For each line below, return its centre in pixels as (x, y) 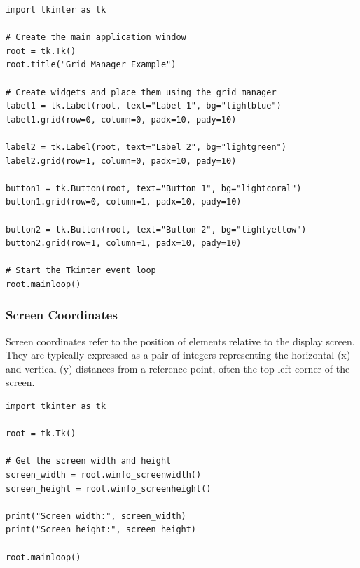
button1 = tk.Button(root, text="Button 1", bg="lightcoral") (154, 188)
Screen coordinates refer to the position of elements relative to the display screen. (180, 341)
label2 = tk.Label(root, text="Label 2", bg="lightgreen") (146, 147)
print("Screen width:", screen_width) (96, 516)
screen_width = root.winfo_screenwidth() (104, 475)
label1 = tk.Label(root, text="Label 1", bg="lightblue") (144, 106)
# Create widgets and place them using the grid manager (141, 92)
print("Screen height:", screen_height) (101, 530)
